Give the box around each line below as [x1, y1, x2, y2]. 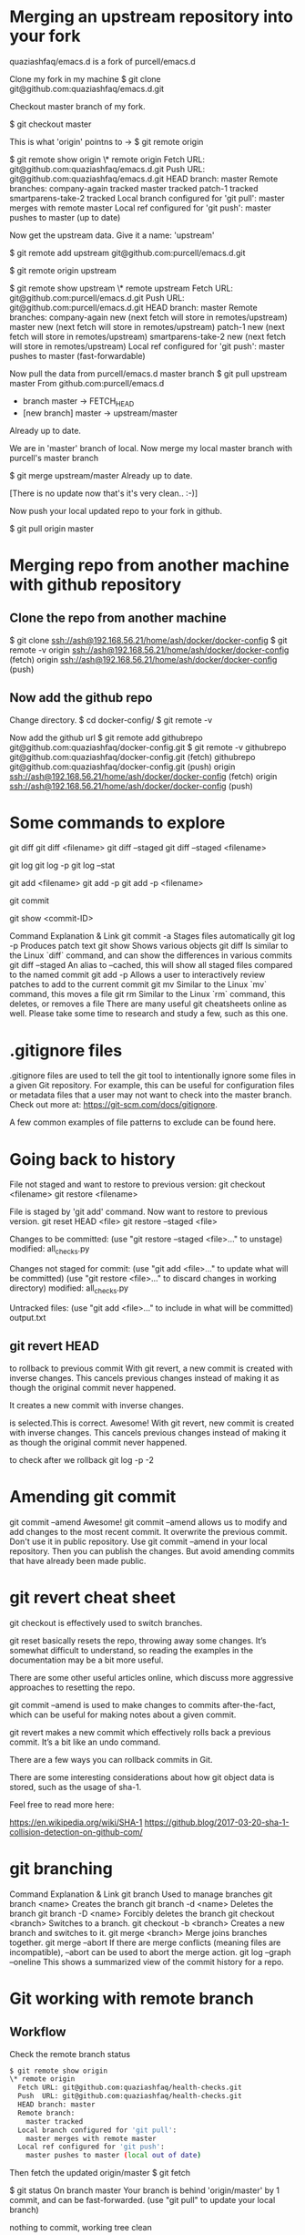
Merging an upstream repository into [9, 6, 294, 27]
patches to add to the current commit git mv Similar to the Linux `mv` [9, 979, 267, 990]
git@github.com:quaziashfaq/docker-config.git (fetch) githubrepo [9, 751, 256, 762]
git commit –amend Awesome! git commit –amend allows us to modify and [9, 1516, 288, 1528]
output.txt [9, 1312, 46, 1323]
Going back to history [9, 1148, 176, 1169]
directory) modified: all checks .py [9, 1282, 129, 1295]
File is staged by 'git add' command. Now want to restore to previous [9, 1206, 269, 1218]
